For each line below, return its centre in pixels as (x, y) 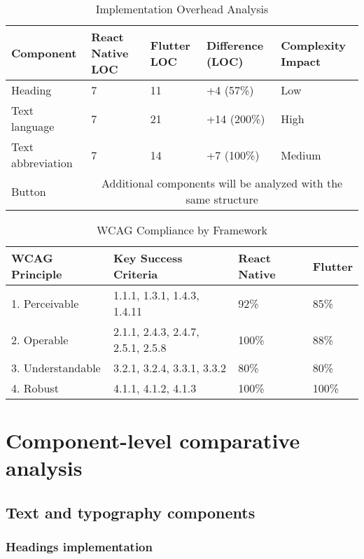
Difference (235, 45)
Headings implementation (79, 547)
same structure (222, 199)
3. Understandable (56, 368)
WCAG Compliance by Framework (182, 230)
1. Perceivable (45, 303)
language (33, 126)
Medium (301, 155)
